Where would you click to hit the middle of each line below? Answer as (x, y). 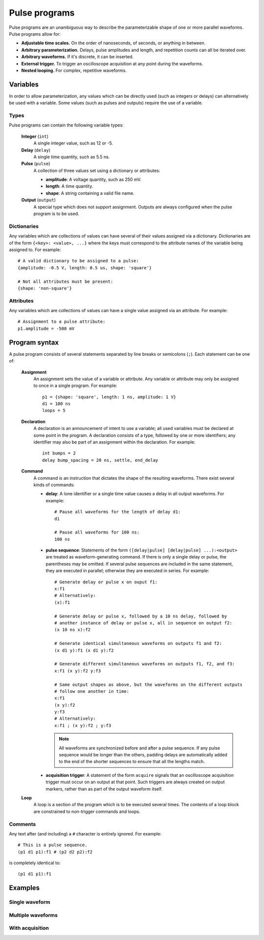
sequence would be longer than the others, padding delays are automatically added (143, 755)
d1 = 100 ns (56, 404)
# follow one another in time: (92, 691)
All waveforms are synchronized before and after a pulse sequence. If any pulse (139, 748)
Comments (22, 824)
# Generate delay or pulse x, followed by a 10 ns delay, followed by (141, 616)
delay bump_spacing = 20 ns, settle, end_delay (100, 460)
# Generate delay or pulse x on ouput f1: (106, 582)
